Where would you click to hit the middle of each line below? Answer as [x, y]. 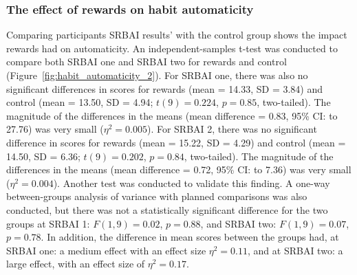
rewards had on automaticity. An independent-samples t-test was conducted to [172, 48]
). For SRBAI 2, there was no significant [232, 129]
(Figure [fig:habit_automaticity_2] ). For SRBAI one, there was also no [157, 75]
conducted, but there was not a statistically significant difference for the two [167, 209]
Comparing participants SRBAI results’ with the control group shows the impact [177, 35]
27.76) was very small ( [55, 129]
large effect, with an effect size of [76, 264]
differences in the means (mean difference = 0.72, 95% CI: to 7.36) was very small [179, 169]
